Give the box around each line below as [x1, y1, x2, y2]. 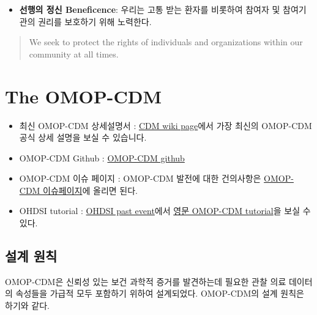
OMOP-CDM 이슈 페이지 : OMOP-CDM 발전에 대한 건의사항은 [19, 172, 261, 185]
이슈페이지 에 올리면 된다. [43, 183, 138, 196]
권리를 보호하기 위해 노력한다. [38, 15, 152, 28]
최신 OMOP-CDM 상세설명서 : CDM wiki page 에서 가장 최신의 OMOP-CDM [19, 119, 312, 132]
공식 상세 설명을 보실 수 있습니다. [19, 131, 147, 144]
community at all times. [29, 47, 119, 60]
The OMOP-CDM [5, 83, 162, 108]
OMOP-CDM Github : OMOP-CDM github [19, 151, 185, 164]
